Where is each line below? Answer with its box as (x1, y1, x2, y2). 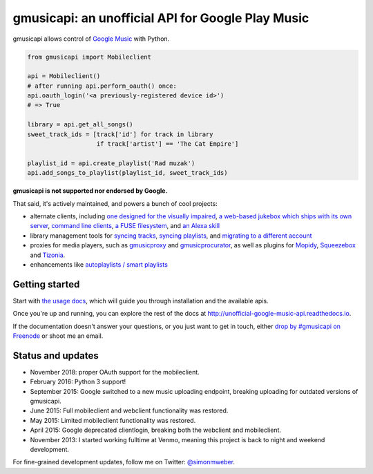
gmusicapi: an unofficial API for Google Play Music (12, 10, 309, 26)
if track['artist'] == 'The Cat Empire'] (96, 140, 239, 148)
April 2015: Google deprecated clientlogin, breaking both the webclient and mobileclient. (30, 426, 282, 435)
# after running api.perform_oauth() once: (27, 82, 178, 90)
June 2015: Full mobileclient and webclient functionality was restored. (30, 406, 229, 415)
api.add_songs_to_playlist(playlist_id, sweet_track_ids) (27, 169, 228, 177)
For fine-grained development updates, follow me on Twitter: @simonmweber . (12, 458, 235, 466)
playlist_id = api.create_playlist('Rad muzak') (27, 159, 195, 167)
